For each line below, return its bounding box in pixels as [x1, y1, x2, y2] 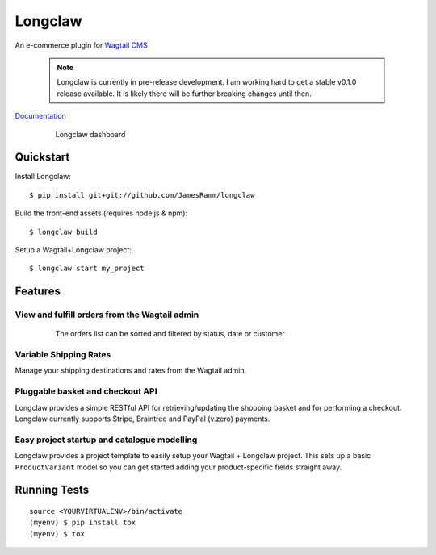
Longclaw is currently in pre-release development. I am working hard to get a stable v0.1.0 [57, 77, 357, 87]
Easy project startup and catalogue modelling [15, 434, 198, 445]
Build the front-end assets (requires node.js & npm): [15, 208, 188, 218]
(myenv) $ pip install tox [29, 518, 136, 528]
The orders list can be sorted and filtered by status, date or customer [55, 329, 286, 339]
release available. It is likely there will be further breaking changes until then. [57, 89, 312, 98]
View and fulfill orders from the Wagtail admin [15, 309, 199, 320]
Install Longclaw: [15, 172, 72, 182]
